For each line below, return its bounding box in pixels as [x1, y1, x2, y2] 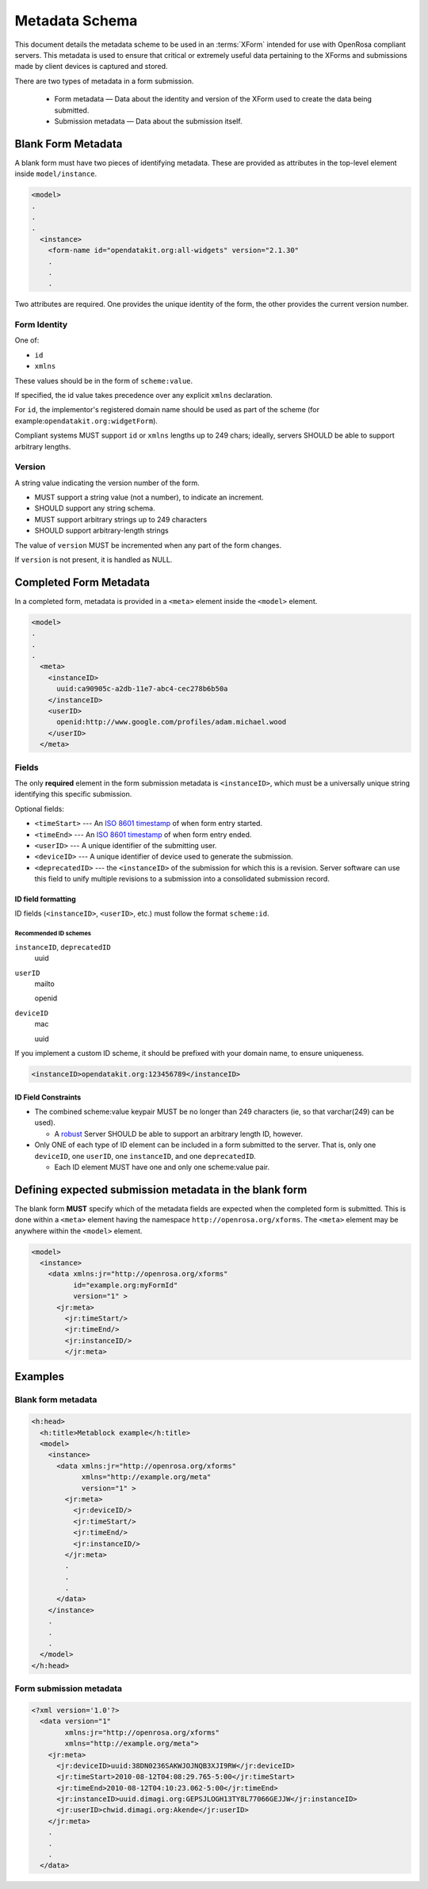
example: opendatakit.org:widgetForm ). [14, 416, 159, 426]
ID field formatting [14, 894, 77, 904]
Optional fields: [14, 804, 65, 813]
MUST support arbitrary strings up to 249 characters [34, 514, 208, 524]
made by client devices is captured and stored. [14, 62, 168, 71]
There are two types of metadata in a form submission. [14, 76, 194, 86]
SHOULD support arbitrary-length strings [34, 526, 170, 535]
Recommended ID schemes [14, 930, 91, 938]
